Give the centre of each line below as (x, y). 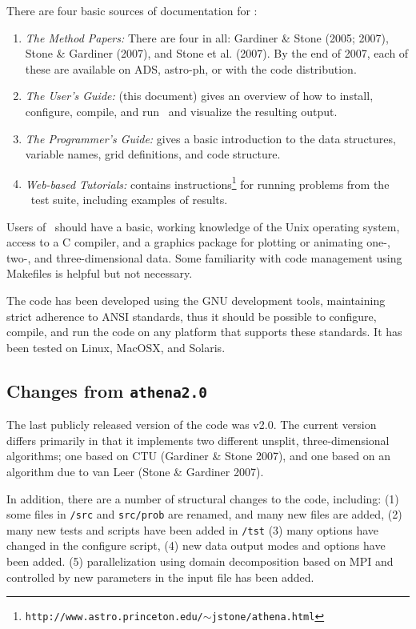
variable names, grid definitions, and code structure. (153, 154)
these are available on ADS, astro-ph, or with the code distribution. (191, 68)
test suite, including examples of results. (129, 199)
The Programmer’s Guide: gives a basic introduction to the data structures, (210, 138)
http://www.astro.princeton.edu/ (114, 617)
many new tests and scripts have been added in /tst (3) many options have (192, 529)
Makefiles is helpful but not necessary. (100, 273)
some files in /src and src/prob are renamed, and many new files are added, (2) (204, 514)
